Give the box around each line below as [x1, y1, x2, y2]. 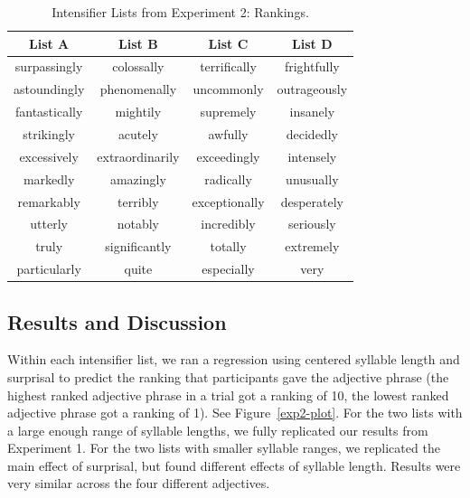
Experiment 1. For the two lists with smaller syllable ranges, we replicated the [7, 438, 440, 457]
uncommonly [193, 80, 264, 99]
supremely [200, 102, 257, 121]
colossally [112, 57, 164, 76]
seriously [287, 214, 336, 233]
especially [202, 259, 255, 278]
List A [28, 33, 70, 52]
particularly [16, 259, 81, 278]
